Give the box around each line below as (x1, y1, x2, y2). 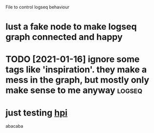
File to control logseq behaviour (5, 4, 70, 10)
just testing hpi (5, 107, 68, 118)
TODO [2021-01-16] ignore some (5, 54, 140, 65)
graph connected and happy (5, 32, 123, 43)
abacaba (5, 123, 23, 129)
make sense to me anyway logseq (5, 85, 143, 96)
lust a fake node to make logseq (5, 21, 137, 32)
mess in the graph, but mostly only (5, 75, 150, 86)
